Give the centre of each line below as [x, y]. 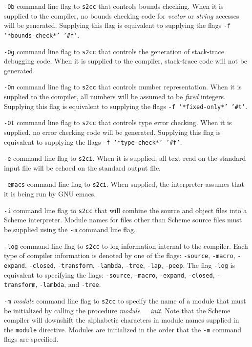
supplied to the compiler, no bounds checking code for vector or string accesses [122, 15]
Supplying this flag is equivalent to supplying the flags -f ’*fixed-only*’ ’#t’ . [126, 106]
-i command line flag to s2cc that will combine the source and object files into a [126, 210]
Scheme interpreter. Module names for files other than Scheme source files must [123, 220]
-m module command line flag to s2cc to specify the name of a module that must [125, 300]
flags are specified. [31, 339]
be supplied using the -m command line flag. [70, 229]
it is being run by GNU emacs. [50, 194]
